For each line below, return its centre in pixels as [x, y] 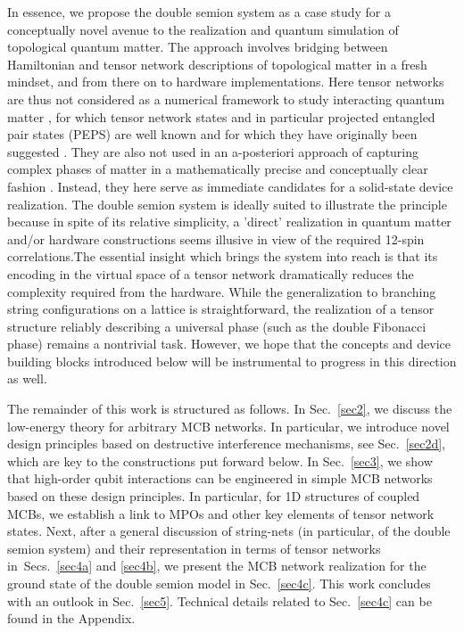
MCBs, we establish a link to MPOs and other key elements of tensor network [221, 513]
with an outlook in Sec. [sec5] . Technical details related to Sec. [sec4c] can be [220, 600]
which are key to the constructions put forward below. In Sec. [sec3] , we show [220, 460]
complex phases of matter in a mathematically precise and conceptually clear [218, 169]
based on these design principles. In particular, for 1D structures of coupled [214, 496]
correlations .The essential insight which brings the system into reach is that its [223, 256]
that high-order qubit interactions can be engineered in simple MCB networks [220, 478]
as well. [27, 378]
